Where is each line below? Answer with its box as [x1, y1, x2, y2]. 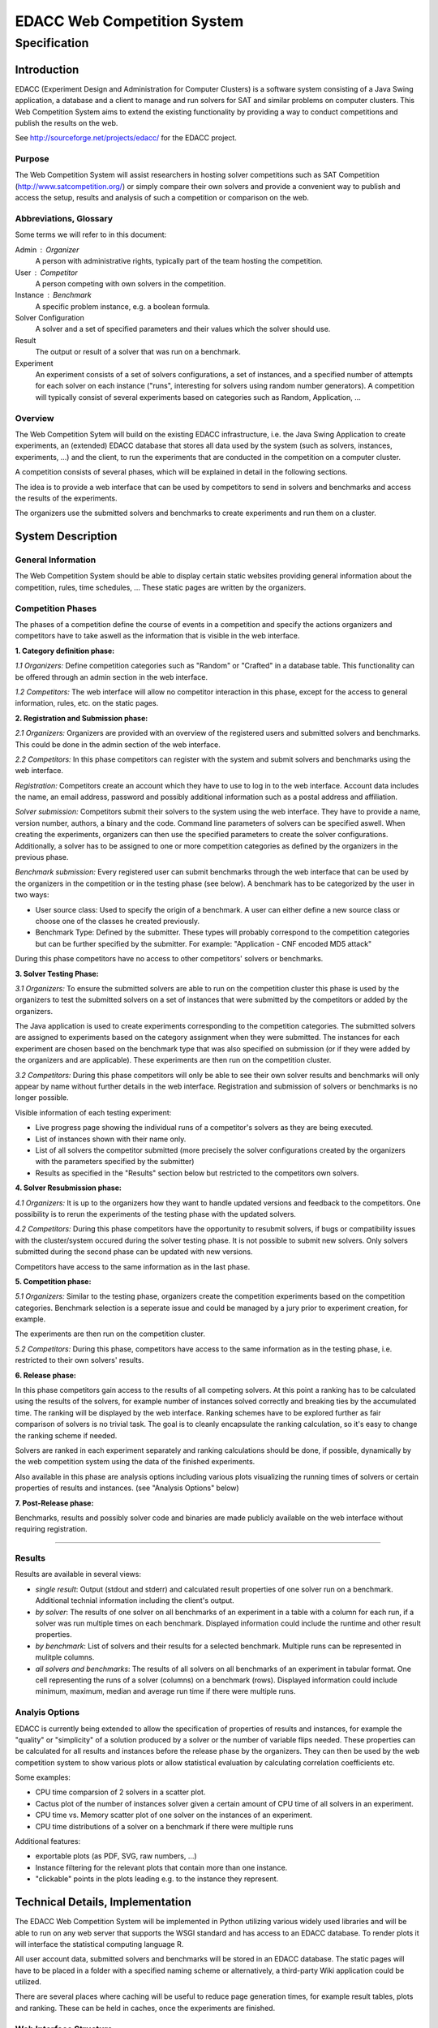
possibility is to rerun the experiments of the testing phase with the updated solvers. [15, 1209, 296, 1218]
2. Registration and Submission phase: [15, 713, 148, 723]
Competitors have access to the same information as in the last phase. [15, 1261, 251, 1271]
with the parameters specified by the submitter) [35, 1157, 195, 1167]
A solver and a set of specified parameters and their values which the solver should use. [35, 324, 331, 334]
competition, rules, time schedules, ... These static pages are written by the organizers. [15, 582, 307, 592]
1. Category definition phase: [15, 646, 115, 655]
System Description [15, 530, 118, 544]
